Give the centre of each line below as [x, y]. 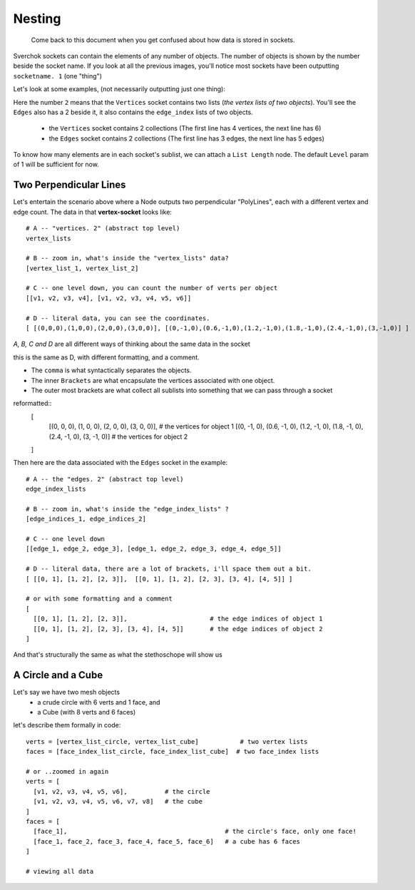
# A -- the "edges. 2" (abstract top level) [105, 479]
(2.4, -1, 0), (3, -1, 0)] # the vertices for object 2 [118, 436]
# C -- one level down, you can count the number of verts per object [152, 288]
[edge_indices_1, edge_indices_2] [86, 519]
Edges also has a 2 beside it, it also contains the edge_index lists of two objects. [133, 112]
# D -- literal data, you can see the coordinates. [118, 318]
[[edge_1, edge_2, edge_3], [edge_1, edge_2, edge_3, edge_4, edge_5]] [154, 549]
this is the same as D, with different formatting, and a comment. [106, 357]
